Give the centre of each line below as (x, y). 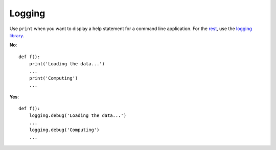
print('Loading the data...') (67, 64)
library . (17, 35)
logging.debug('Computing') (64, 130)
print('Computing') (53, 78)
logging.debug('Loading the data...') (78, 116)
